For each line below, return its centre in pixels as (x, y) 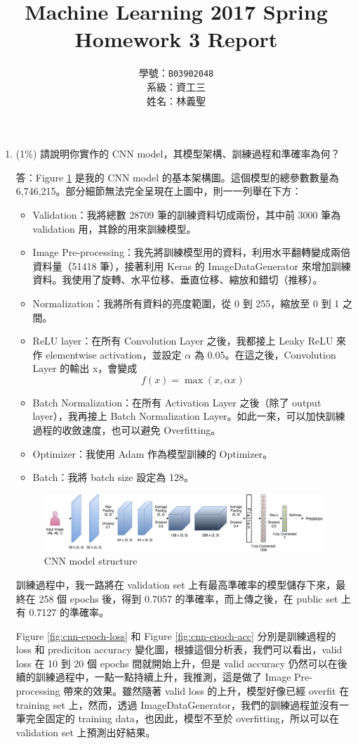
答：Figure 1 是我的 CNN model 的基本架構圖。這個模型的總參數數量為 (177, 177)
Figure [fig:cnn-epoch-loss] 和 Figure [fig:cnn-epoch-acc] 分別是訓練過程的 (176, 635)
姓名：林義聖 (176, 100)
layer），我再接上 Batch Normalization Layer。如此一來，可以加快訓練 (189, 416)
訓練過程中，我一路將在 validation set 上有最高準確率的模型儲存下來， (176, 584)
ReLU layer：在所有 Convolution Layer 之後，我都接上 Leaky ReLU (183, 341)
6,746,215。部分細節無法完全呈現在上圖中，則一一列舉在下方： (159, 191)
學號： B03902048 (176, 73)
